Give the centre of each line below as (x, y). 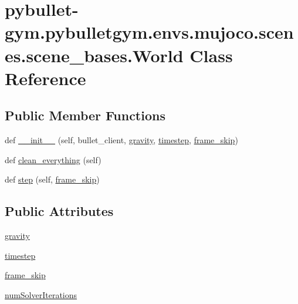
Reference (45, 78)
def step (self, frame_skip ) (52, 179)
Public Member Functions (85, 115)
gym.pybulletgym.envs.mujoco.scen (149, 32)
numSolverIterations (41, 294)
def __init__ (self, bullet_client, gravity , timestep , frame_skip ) (121, 140)
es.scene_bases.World (94, 55)
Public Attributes (59, 211)
